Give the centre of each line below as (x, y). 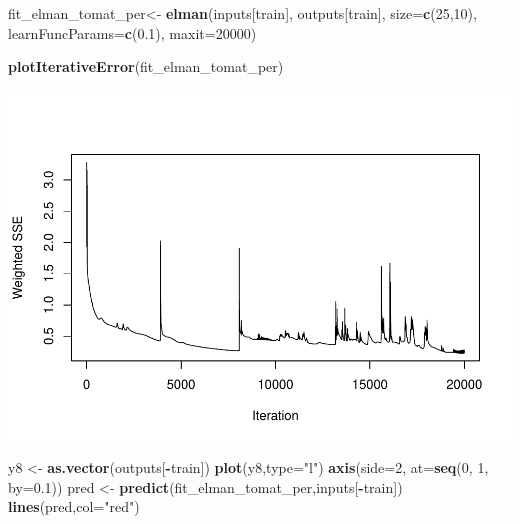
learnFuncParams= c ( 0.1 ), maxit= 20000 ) (132, 32)
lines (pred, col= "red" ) (74, 506)
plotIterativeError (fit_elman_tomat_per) (146, 66)
